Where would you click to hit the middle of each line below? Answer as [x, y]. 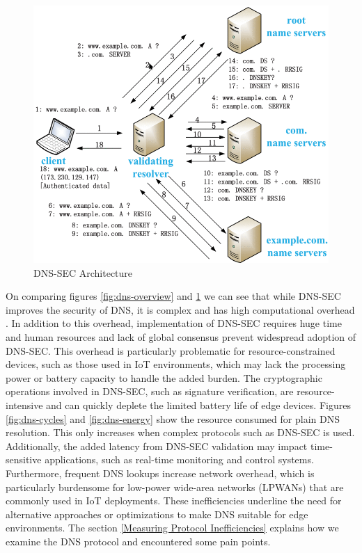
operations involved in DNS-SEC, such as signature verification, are [150, 391]
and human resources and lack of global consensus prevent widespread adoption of [181, 337]
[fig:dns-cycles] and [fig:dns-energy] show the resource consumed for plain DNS [173, 418]
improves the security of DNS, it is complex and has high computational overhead [180, 309]
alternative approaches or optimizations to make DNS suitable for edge [157, 514]
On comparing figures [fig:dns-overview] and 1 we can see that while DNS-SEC [173, 296]
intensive [24, 405]
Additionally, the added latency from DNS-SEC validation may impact [157, 446]
